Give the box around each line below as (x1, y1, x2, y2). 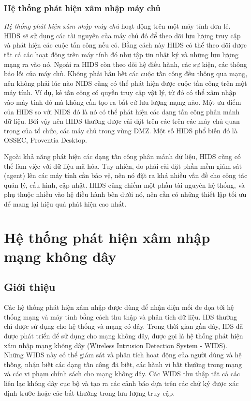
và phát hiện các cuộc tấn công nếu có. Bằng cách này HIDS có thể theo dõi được (4, 40, 247, 50)
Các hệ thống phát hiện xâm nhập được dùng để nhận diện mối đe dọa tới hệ (4, 302, 234, 312)
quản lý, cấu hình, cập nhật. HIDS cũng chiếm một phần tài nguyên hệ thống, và (4, 179, 245, 190)
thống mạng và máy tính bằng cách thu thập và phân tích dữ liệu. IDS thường (4, 311, 237, 321)
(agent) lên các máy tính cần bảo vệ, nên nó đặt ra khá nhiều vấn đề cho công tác (4, 170, 248, 180)
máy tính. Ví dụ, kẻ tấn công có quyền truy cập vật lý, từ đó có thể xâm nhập (4, 87, 236, 97)
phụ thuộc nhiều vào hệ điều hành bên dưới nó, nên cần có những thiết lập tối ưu (4, 189, 247, 199)
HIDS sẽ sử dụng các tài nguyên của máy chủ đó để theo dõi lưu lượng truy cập (4, 30, 241, 40)
